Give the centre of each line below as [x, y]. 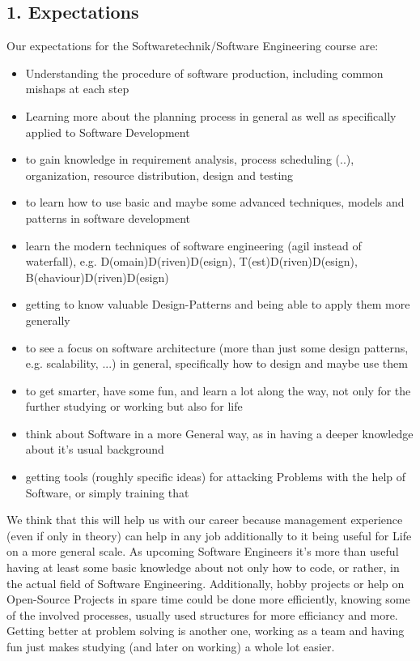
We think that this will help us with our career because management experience [205, 520]
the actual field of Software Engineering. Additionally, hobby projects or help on [206, 583]
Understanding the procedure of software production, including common [204, 72]
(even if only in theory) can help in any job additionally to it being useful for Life [209, 535]
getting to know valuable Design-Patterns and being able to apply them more [218, 304]
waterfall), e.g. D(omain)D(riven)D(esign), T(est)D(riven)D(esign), [191, 261]
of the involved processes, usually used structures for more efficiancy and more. [202, 614]
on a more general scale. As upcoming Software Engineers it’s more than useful [203, 551]
